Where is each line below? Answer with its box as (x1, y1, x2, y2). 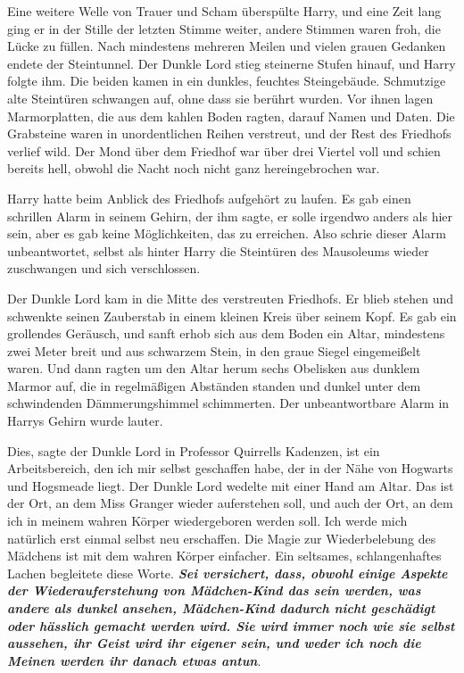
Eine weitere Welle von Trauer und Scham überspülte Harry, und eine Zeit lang (7, 2, 442, 20)
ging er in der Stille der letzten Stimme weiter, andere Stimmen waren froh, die (7, 19, 441, 37)
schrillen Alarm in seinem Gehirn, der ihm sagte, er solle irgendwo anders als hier (7, 206, 453, 225)
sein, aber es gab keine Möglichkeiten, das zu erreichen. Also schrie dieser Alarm (7, 224, 446, 243)
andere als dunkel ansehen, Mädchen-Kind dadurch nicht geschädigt (7, 599, 435, 617)
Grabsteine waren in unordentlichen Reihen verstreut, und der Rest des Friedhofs (7, 124, 452, 143)
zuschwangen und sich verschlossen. (7, 259, 201, 278)
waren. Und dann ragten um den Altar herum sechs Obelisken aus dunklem (7, 359, 420, 378)
